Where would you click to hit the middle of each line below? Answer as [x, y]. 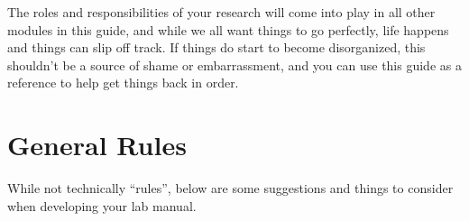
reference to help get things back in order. [123, 83]
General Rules [97, 145]
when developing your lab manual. [102, 205]
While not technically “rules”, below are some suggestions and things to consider [230, 188]
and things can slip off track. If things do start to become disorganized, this [216, 47]
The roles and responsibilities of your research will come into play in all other [221, 12]
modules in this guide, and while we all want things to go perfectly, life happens [228, 29]
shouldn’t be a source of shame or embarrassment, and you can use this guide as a [234, 64]
